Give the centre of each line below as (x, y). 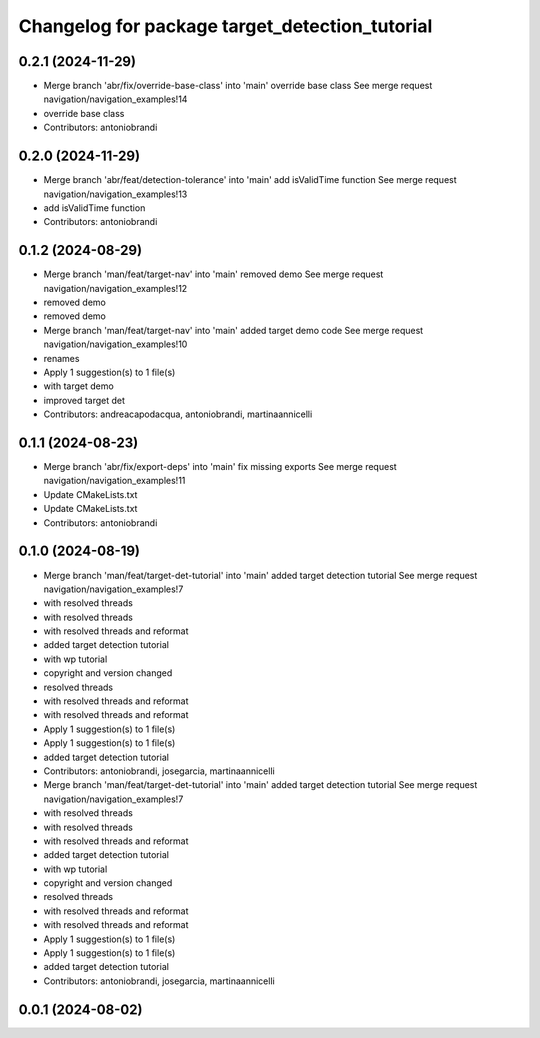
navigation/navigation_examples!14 (115, 99)
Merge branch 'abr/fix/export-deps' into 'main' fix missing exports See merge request (220, 467)
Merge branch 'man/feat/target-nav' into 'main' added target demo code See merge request (233, 330)
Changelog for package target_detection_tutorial (225, 26)
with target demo (78, 386)
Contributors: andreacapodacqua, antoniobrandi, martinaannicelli (178, 414)
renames (61, 358)
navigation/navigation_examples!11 (114, 481)
